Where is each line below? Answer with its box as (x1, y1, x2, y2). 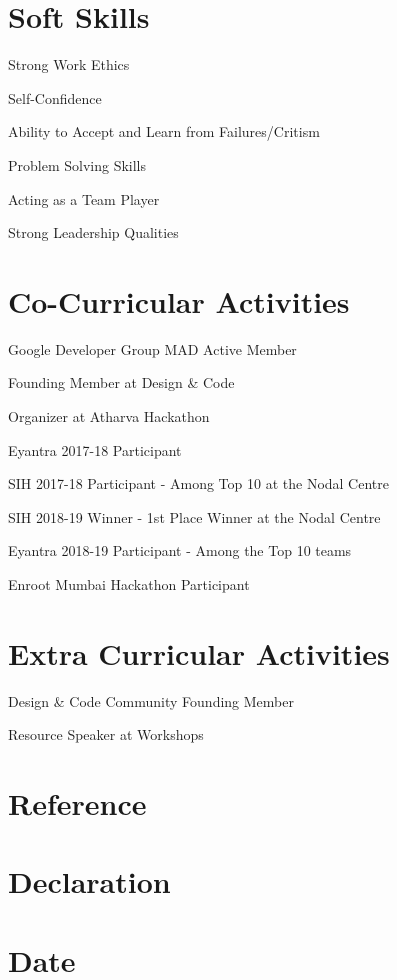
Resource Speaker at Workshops (8, 724, 204, 745)
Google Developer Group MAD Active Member (8, 338, 297, 359)
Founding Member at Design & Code (8, 372, 235, 393)
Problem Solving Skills (8, 154, 147, 175)
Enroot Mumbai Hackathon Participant (8, 573, 250, 594)
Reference (8, 783, 147, 824)
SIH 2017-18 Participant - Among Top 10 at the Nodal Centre (8, 473, 389, 494)
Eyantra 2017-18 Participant (8, 439, 182, 460)
